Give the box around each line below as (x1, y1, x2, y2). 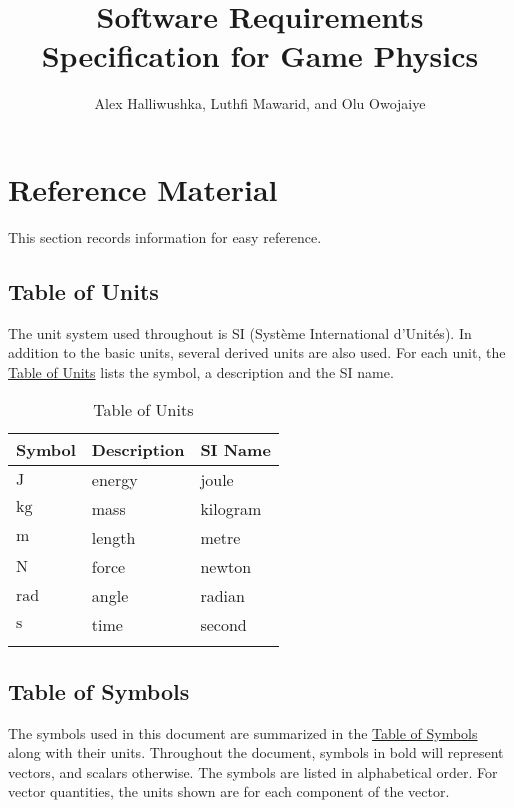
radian (200, 584, 245, 608)
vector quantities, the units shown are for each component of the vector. (8, 781, 450, 802)
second (200, 613, 247, 637)
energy (91, 468, 138, 492)
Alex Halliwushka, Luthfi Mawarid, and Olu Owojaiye (94, 93, 426, 114)
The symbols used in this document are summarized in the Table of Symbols (8, 722, 478, 743)
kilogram (200, 497, 262, 521)
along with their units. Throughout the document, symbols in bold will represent (8, 742, 504, 763)
